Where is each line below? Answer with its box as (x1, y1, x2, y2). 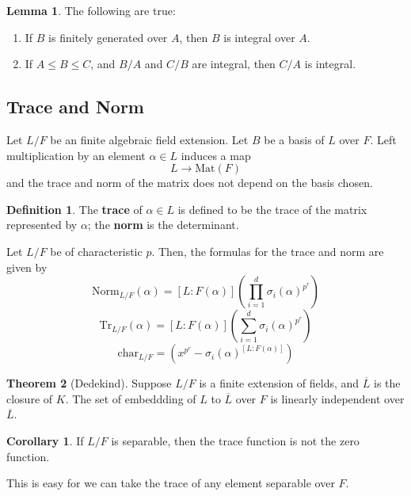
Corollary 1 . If (6, 432, 84, 448)
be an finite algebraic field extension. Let (50, 131, 249, 147)
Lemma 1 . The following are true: (6, 2, 176, 18)
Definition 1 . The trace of (6, 200, 143, 217)
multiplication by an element (6, 147, 146, 163)
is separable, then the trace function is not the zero (111, 432, 360, 448)
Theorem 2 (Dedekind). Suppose (6, 375, 172, 391)
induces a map (181, 147, 251, 163)
